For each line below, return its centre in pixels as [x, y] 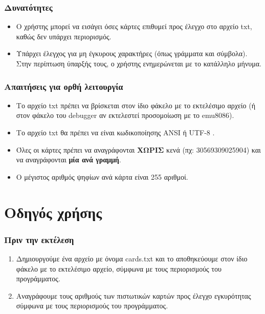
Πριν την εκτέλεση [39, 239]
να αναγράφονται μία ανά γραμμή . [69, 160]
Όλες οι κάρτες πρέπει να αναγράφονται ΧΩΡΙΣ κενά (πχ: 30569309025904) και [138, 149]
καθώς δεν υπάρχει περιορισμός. [64, 36]
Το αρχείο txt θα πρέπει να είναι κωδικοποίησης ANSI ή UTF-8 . [115, 132]
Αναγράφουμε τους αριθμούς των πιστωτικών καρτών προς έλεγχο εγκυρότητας [134, 295]
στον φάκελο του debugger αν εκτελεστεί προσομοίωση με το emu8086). [125, 115]
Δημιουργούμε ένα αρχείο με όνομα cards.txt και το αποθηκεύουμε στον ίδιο [132, 258]
